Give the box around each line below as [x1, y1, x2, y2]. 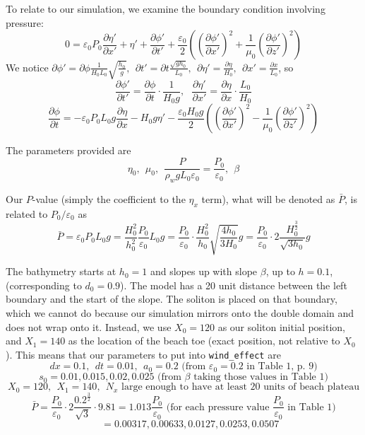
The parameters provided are [6, 143, 131, 158]
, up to [265, 264, 295, 279]
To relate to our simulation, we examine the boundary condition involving [6, 1, 325, 16]
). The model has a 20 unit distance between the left [120, 277, 347, 292]
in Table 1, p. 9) [246, 361, 318, 372]
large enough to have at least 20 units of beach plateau [121, 382, 359, 393]
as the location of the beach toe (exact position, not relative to [68, 333, 340, 348]
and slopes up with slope [150, 264, 258, 279]
